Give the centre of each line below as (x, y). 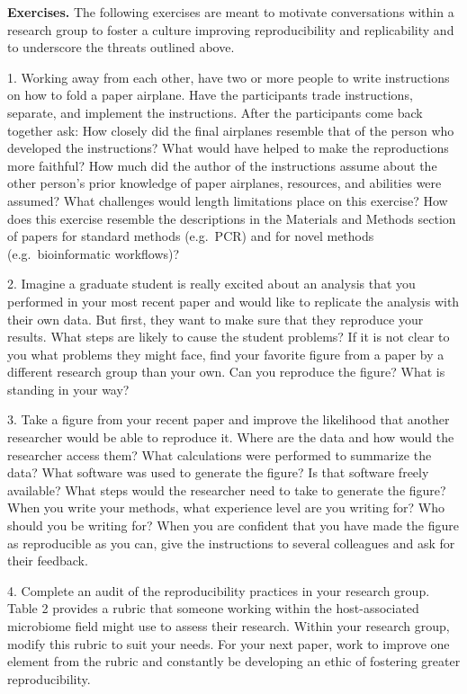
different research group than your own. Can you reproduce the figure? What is (226, 372)
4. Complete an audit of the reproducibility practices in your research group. (219, 590)
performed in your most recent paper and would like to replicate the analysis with (233, 301)
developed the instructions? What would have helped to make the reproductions (228, 148)
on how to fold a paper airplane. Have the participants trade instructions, (210, 95)
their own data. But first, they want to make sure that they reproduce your (216, 319)
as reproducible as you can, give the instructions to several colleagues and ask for (231, 543)
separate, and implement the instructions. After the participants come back (215, 112)
